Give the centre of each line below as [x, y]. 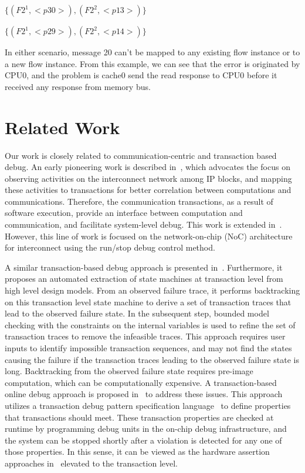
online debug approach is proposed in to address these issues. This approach [144, 394]
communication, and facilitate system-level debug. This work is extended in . [143, 224]
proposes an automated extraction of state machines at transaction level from [144, 279]
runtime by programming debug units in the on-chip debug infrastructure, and [146, 429]
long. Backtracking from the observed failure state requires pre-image [129, 371]
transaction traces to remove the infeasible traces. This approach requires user [145, 336]
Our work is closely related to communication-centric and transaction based [141, 155]
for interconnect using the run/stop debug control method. [110, 247]
